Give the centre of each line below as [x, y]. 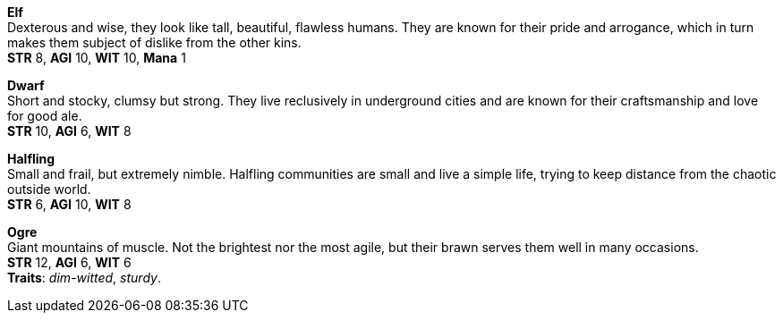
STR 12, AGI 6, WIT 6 [69, 262]
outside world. [49, 189]
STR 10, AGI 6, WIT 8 [69, 131]
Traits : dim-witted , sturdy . [84, 278]
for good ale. [45, 116]
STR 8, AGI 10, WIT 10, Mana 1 [97, 58]
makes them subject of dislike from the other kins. [154, 42]
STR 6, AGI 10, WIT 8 [69, 204]
